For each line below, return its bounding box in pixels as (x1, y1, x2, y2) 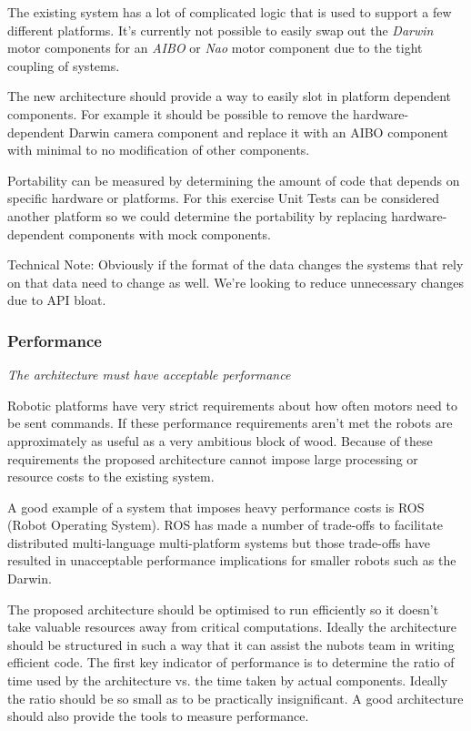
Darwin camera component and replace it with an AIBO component (68, 122, 449, 141)
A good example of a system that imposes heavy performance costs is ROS (7, 497, 425, 516)
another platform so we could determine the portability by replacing (7, 206, 387, 225)
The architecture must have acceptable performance (7, 365, 291, 384)
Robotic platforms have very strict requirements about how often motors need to (7, 395, 457, 414)
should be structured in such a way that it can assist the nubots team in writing (7, 635, 455, 654)
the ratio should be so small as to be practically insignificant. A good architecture (7, 688, 464, 707)
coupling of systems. (7, 56, 120, 75)
